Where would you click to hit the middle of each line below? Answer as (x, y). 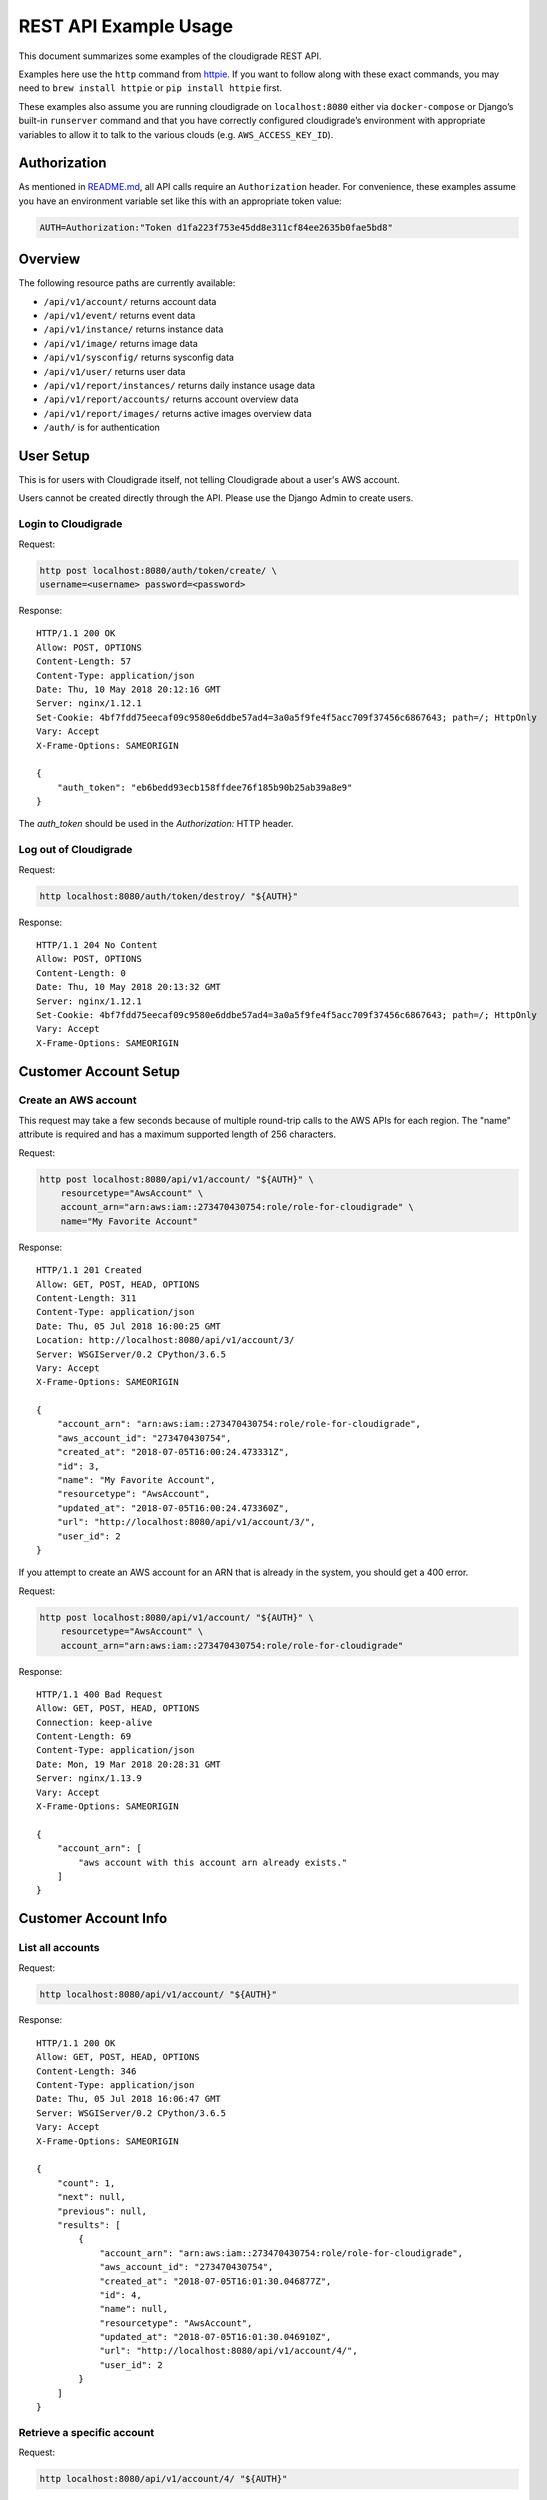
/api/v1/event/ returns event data (119, 316)
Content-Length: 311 (86, 1298)
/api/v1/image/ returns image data (121, 343)
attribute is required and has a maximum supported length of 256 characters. (177, 1134)
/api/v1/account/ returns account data (130, 301)
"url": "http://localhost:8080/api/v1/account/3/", (186, 1522)
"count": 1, (86, 2183)
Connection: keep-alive (94, 1722)
